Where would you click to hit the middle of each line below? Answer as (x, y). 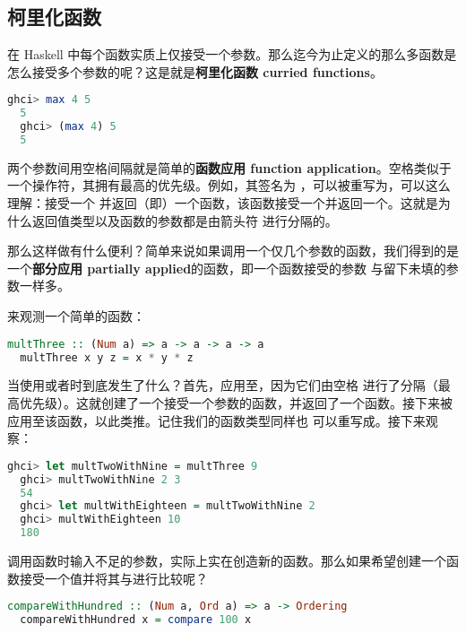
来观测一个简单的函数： (76, 316)
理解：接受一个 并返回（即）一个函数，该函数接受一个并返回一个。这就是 (223, 203)
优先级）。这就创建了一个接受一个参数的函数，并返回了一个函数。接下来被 (236, 402)
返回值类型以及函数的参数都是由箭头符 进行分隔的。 (185, 220)
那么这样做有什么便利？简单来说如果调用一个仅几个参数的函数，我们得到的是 (233, 251)
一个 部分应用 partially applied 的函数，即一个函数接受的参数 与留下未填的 (227, 268)
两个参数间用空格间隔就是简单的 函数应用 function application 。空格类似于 (229, 167)
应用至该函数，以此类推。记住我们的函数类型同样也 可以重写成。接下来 (216, 420)
